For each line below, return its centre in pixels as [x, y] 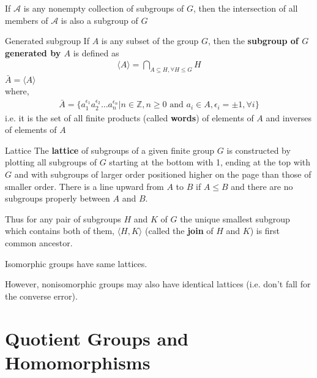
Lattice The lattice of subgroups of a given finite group [110, 150]
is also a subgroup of [99, 20]
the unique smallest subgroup [235, 218]
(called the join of [179, 231]
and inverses [289, 117]
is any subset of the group [150, 41]
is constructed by [259, 150]
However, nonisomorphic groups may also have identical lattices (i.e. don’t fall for [158, 284]
